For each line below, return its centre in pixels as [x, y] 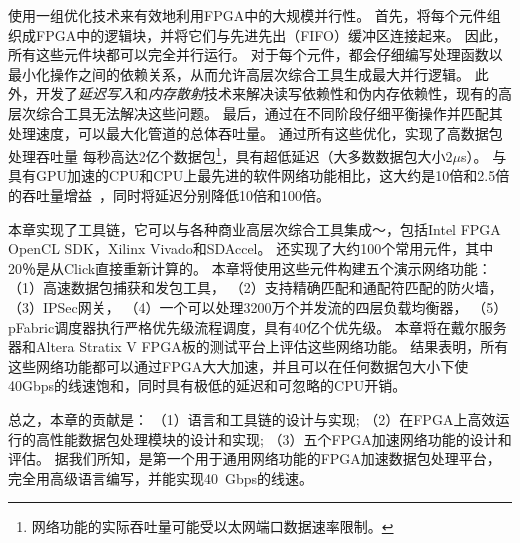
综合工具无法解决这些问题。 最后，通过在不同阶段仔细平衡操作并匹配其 [269, 112]
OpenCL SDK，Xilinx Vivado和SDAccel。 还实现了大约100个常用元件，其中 [251, 248]
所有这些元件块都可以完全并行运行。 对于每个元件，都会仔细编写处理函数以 [255, 54]
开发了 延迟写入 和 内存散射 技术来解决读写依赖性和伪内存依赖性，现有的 [266, 93]
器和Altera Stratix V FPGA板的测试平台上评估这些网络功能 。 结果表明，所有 [258, 346]
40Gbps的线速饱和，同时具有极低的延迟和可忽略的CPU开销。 [207, 385]
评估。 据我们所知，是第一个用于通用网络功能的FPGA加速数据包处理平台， [254, 458]
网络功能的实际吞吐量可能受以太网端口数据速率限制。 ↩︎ [212, 526]
